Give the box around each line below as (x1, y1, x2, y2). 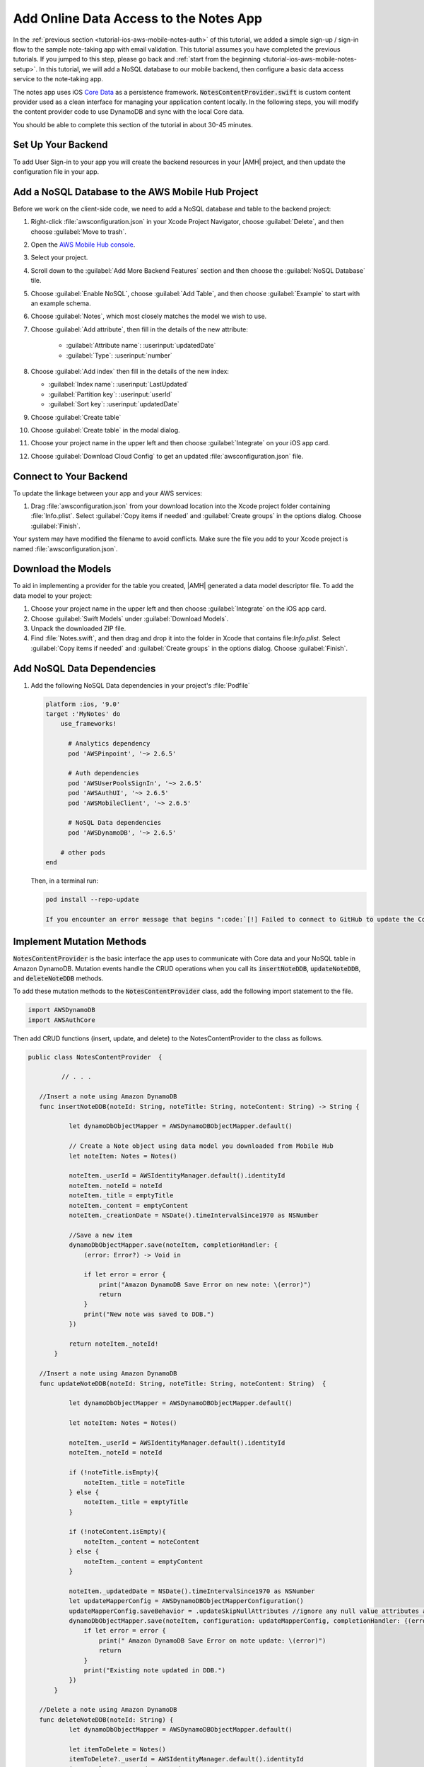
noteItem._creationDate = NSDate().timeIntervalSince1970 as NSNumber (69, 1211, 319, 1219)
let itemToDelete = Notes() (69, 1746, 166, 1754)
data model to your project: (13, 591, 93, 600)
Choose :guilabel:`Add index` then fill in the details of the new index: (30, 367, 230, 375)
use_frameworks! (60, 720, 117, 728)
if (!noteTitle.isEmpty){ (69, 1469, 159, 1477)
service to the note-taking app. (13, 75, 104, 83)
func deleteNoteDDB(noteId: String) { (39, 1715, 174, 1724)
